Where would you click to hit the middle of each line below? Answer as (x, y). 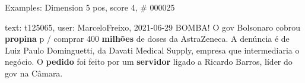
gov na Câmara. (34, 73)
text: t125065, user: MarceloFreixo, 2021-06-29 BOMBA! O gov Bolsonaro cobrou (153, 27)
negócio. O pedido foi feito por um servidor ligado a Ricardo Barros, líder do (149, 62)
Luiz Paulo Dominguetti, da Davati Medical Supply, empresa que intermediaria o (152, 50)
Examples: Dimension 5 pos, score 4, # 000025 (90, 7)
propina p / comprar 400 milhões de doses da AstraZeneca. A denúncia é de (147, 39)
